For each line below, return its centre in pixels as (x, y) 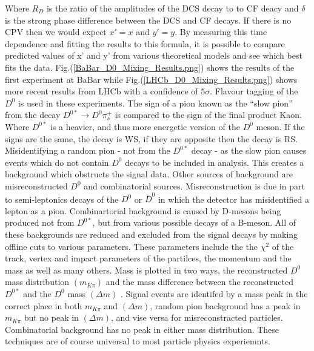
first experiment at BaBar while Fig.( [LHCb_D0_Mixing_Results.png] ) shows (151, 79)
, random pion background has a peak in (225, 305)
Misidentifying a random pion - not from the (88, 150)
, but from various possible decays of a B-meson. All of (194, 222)
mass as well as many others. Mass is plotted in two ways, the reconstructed (146, 270)
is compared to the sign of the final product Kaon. (208, 115)
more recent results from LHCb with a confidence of (102, 91)
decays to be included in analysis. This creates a (215, 162)
